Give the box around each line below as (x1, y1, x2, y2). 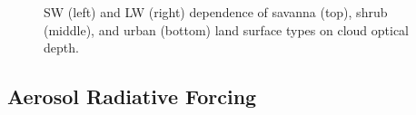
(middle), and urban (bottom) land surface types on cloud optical (44, 20, 410, 39)
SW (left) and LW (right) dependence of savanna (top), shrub (44, 3, 388, 21)
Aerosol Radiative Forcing (7, 82, 257, 110)
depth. (44, 38, 79, 57)
